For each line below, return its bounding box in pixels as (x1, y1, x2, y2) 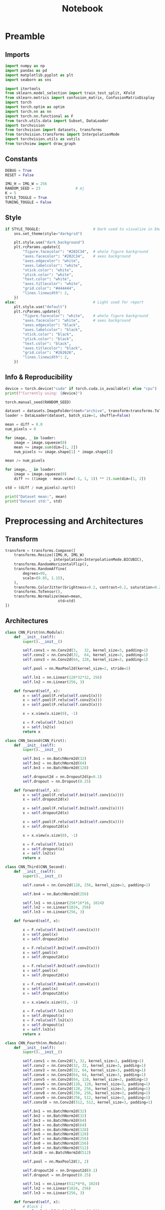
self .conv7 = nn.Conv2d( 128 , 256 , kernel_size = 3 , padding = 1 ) (23, 1086, 151, 1091)
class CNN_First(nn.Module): (5, 630, 65, 635)
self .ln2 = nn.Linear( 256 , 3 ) (23, 679, 84, 684)
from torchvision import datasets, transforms (5, 127, 102, 132)
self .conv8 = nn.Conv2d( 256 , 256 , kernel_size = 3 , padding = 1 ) (23, 1091, 151, 1096)
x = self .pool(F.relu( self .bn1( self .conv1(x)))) (23, 792, 124, 797)
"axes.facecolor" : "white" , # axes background (23, 318, 131, 323)
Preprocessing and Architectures (5, 515, 143, 526)
